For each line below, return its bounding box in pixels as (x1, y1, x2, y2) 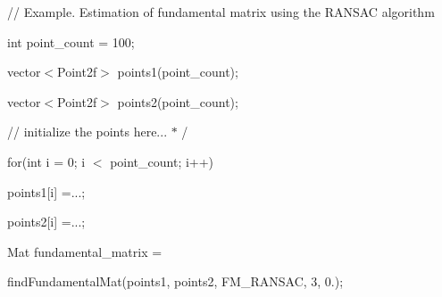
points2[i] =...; (7, 212, 86, 231)
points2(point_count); (117, 92, 238, 111)
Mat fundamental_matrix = (7, 242, 163, 260)
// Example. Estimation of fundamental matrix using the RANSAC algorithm (7, 3, 435, 21)
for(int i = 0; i (7, 152, 86, 170)
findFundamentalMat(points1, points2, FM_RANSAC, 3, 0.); (7, 272, 344, 291)
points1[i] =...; (7, 182, 86, 201)
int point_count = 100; (7, 32, 135, 51)
